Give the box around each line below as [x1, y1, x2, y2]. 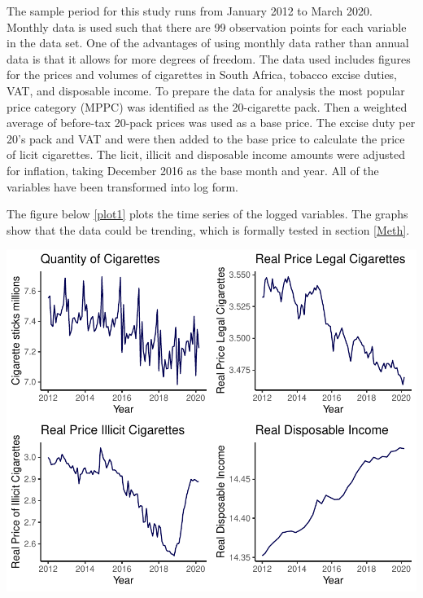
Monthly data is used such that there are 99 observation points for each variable [7, 18, 407, 35]
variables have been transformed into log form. [7, 178, 238, 195]
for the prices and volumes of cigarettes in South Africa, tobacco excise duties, [7, 66, 398, 83]
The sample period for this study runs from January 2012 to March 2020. [7, 2, 373, 19]
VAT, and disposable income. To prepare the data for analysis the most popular [7, 81, 405, 99]
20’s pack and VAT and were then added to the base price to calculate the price [7, 130, 405, 147]
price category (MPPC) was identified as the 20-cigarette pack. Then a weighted [7, 98, 408, 115]
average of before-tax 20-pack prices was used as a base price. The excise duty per [7, 114, 416, 131]
